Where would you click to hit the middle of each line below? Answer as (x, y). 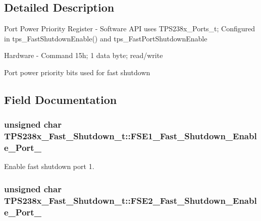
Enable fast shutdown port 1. (49, 166)
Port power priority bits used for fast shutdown (77, 72)
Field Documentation (61, 99)
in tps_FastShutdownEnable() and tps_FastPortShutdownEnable (106, 38)
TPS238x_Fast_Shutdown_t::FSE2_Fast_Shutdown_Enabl (130, 200)
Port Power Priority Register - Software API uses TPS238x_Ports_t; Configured (130, 29)
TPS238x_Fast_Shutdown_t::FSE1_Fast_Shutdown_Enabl (130, 136)
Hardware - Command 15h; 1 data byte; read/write (84, 55)
